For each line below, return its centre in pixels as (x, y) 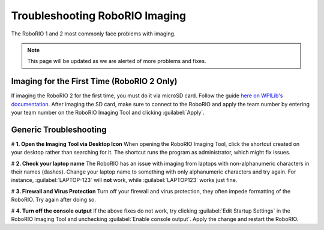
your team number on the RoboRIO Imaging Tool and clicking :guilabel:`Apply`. (108, 113)
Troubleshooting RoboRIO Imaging (98, 16)
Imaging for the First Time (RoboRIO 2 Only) (94, 81)
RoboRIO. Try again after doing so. (53, 200)
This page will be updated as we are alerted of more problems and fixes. (117, 61)
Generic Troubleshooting (59, 129)
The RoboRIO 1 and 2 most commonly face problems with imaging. (93, 34)
